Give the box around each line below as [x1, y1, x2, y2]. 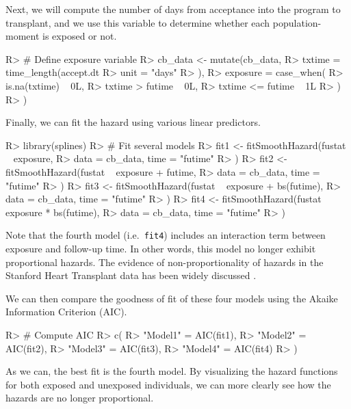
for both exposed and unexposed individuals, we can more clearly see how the [5, 377, 331, 391]
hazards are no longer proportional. [5, 391, 154, 405]
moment [5, 29, 40, 43]
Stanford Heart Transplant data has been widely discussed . [5, 268, 257, 282]
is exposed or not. [42, 29, 117, 43]
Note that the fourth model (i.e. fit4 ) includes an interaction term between [5, 228, 326, 242]
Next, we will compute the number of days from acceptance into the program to [5, 2, 341, 16]
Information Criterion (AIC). [5, 304, 127, 319]
